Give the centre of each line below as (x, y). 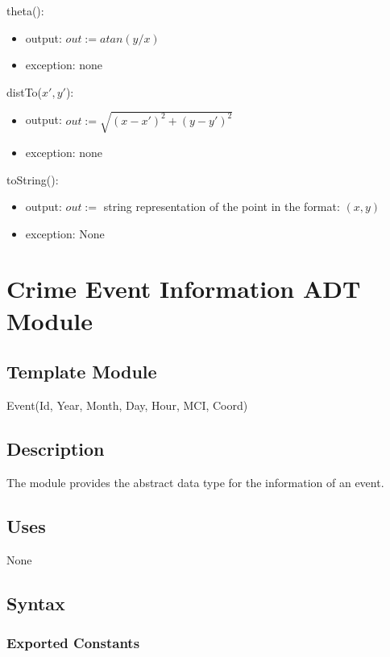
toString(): (33, 179)
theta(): (25, 10)
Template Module (82, 372)
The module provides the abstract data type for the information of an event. (195, 482)
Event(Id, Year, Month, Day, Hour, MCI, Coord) (127, 405)
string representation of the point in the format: (222, 207)
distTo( (25, 91)
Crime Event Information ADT (184, 289)
